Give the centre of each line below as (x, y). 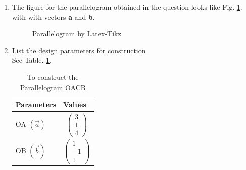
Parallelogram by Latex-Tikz (77, 33)
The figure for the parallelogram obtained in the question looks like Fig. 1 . (127, 7)
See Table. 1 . (32, 60)
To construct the (53, 77)
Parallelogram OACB (53, 87)
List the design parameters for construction (79, 50)
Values (75, 104)
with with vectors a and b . (53, 16)
